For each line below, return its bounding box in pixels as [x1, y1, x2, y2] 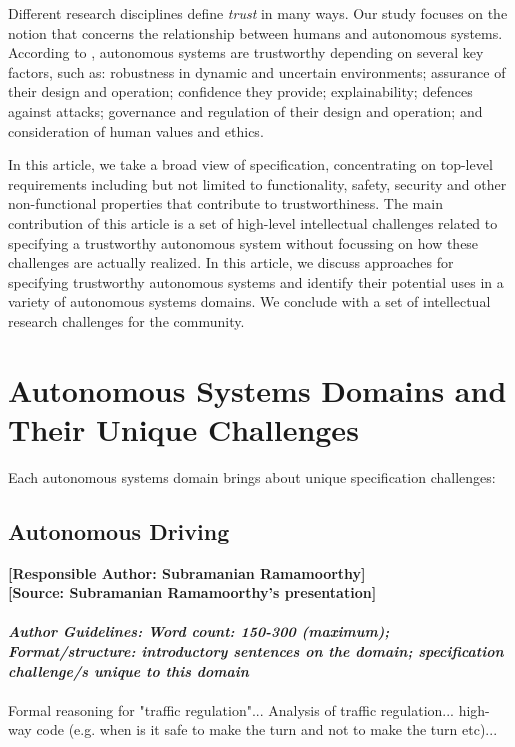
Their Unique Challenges [8, 408, 359, 449]
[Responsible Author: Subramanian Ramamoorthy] [8, 562, 366, 583]
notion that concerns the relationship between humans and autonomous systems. [8, 22, 503, 43]
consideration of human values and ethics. [8, 120, 264, 141]
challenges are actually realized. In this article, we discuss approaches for [8, 252, 454, 273]
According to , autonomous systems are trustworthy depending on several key [8, 42, 484, 63]
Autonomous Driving [8, 515, 230, 546]
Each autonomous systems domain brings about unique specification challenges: [8, 466, 496, 487]
